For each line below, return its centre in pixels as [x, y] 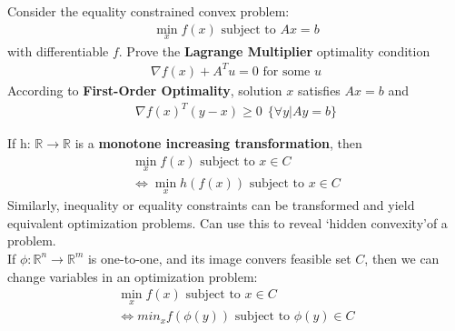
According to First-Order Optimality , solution [145, 90]
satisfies [319, 90]
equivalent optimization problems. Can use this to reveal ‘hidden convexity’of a [227, 222]
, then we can [402, 258]
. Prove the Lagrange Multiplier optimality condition [274, 50]
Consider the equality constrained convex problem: [148, 11]
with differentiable [58, 50]
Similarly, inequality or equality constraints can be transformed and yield [211, 205]
